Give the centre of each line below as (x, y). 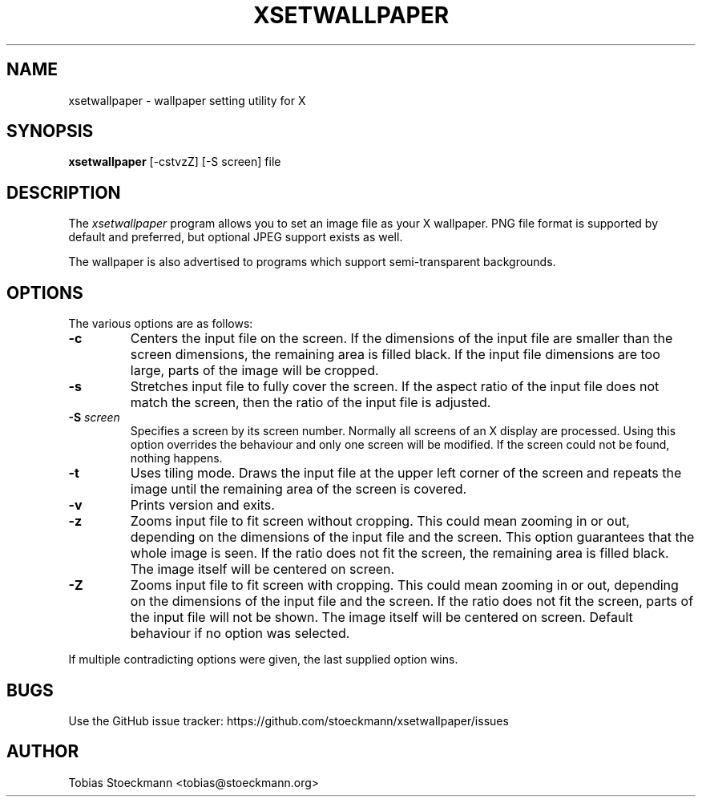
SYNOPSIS (50, 131)
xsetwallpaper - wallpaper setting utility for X (187, 100)
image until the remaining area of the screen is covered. (299, 489)
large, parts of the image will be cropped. (254, 371)
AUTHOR (43, 752)
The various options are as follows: (161, 324)
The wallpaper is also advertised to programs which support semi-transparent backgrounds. (312, 262)
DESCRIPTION (64, 192)
